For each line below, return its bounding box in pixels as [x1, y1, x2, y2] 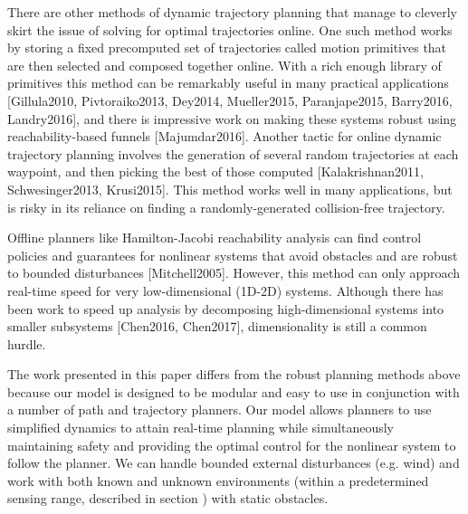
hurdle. [7, 334, 46, 353]
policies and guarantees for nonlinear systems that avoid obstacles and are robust [7, 245, 458, 264]
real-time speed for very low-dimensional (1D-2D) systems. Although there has [7, 281, 444, 300]
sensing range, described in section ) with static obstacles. [7, 489, 329, 508]
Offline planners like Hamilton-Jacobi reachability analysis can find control [7, 228, 422, 247]
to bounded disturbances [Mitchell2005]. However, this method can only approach [7, 263, 461, 282]
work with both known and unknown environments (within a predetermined [7, 471, 429, 490]
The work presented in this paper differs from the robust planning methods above [7, 365, 461, 384]
